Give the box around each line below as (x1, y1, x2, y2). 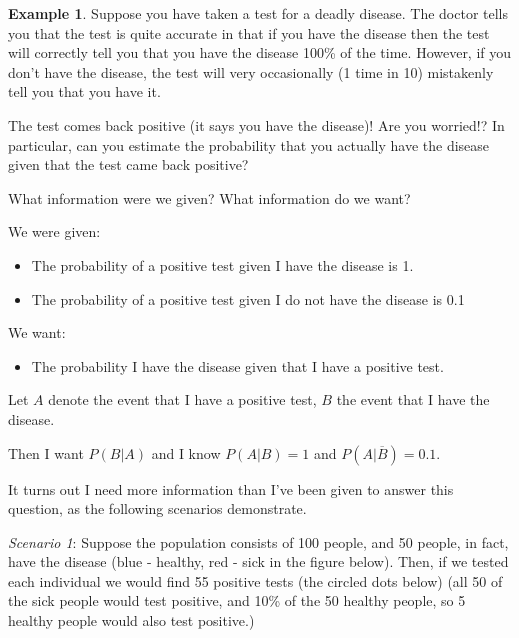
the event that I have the (336, 389, 490, 410)
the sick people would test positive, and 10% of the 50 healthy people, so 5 (8, 590, 466, 611)
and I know (151, 442, 221, 463)
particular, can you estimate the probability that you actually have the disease (8, 134, 490, 155)
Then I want (8, 442, 84, 463)
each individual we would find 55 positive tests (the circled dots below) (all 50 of (8, 570, 503, 591)
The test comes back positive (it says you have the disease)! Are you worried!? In (8, 114, 505, 135)
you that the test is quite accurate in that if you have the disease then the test (8, 22, 490, 43)
